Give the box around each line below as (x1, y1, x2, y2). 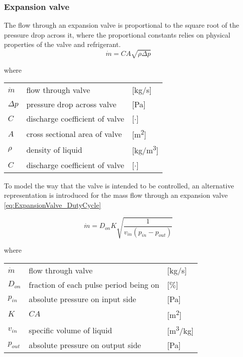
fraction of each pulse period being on (29, 278, 160, 290)
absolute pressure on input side (29, 293, 136, 305)
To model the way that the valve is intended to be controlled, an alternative (4, 180, 234, 190)
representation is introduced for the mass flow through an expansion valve (4, 190, 228, 200)
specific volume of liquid (29, 324, 112, 336)
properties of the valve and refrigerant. (4, 39, 121, 49)
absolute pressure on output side (29, 339, 141, 351)
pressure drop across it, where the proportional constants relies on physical (4, 29, 231, 40)
